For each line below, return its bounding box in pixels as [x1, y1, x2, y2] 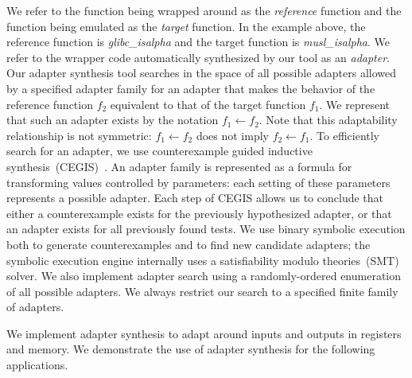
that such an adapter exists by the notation [6, 111, 219, 128]
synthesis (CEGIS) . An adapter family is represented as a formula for [6, 158, 352, 174]
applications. [6, 357, 68, 373]
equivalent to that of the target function [110, 95, 306, 112]
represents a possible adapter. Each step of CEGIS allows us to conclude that [6, 189, 384, 206]
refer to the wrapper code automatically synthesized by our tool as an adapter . [6, 49, 391, 65]
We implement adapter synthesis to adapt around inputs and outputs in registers [6, 325, 402, 341]
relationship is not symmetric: [6, 127, 152, 143]
